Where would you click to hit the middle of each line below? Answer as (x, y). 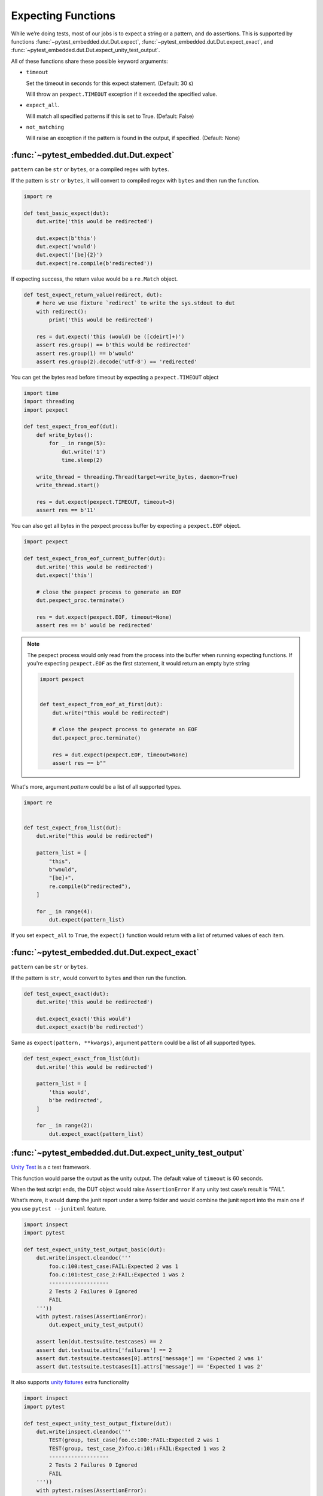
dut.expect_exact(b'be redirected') (90, 1027)
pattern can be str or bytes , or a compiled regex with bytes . (90, 169)
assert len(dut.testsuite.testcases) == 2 (99, 1342)
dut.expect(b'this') (66, 238)
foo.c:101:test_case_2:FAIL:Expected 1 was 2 (117, 1275)
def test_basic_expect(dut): (66, 213)
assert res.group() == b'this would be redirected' (114, 345)
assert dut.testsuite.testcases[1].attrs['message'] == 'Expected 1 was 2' (150, 1367)
